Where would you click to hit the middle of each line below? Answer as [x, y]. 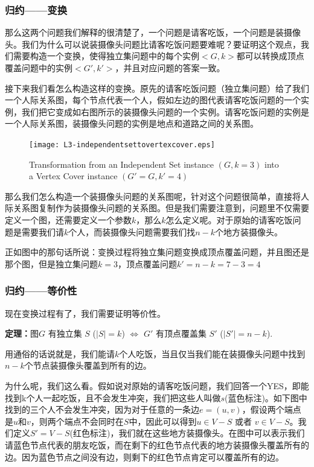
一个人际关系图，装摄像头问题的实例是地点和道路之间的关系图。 [132, 123]
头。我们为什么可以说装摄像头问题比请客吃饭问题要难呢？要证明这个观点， [153, 44]
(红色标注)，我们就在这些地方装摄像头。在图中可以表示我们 [187, 433]
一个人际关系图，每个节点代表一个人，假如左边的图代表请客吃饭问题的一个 [153, 100]
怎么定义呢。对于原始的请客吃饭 [229, 220]
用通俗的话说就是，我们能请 [60, 353]
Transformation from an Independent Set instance [121, 164]
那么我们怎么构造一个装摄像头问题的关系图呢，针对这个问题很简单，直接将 [153, 196]
